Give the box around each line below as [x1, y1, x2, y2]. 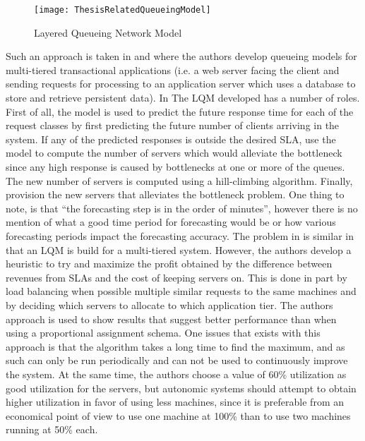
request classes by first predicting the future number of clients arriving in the [6, 118, 340, 133]
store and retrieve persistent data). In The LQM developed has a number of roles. [6, 90, 360, 105]
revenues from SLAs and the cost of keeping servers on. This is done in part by [6, 270, 347, 284]
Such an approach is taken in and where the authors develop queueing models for [6, 49, 357, 64]
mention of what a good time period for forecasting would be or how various [6, 215, 336, 229]
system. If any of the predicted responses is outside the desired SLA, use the [6, 131, 336, 146]
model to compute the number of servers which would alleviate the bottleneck [6, 145, 342, 160]
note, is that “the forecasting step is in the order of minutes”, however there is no [6, 200, 358, 215]
